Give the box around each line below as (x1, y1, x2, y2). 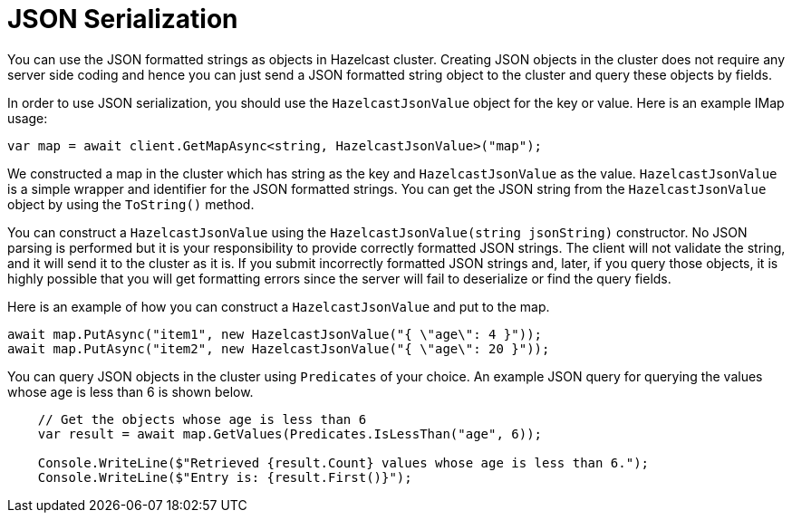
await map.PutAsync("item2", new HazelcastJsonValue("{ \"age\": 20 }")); (7, 341, 550, 356)
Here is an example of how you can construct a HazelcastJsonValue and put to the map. (7, 298, 550, 314)
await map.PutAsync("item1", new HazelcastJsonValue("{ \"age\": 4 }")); (7, 326, 543, 342)
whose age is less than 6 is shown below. (7, 383, 254, 400)
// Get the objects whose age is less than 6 (37, 411, 367, 427)
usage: (7, 110, 48, 126)
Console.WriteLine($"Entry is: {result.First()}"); (37, 469, 412, 485)
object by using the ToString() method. (7, 196, 255, 212)
